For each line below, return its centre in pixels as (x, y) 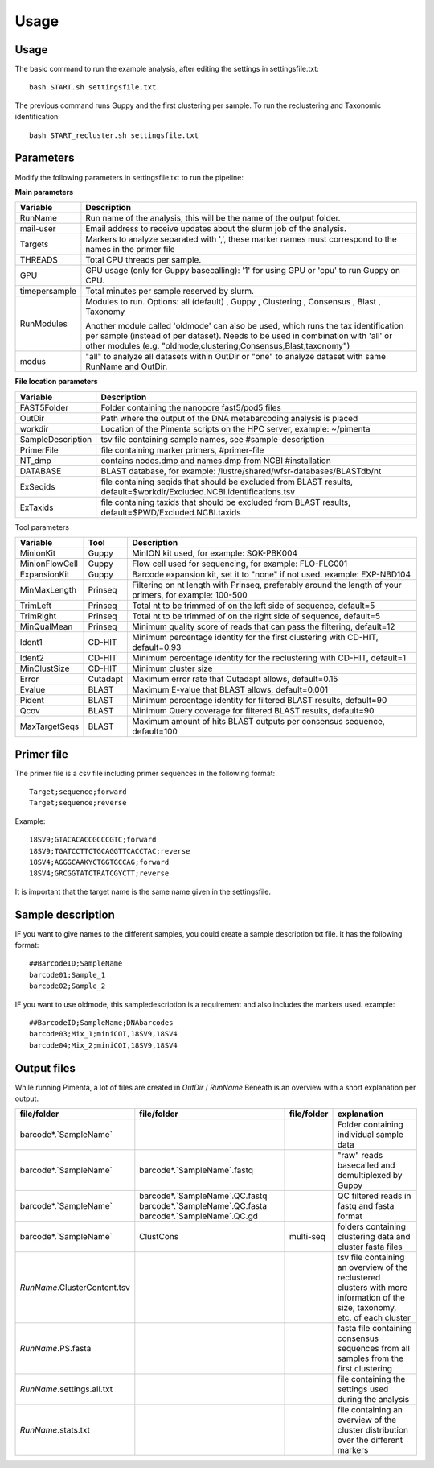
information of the (371, 1298)
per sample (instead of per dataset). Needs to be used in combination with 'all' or (239, 336)
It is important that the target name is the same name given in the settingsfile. (143, 891)
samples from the (370, 1358)
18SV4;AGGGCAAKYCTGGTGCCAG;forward (99, 862)
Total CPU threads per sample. (143, 260)
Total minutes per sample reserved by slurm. (170, 292)
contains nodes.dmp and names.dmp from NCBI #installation (216, 461)
